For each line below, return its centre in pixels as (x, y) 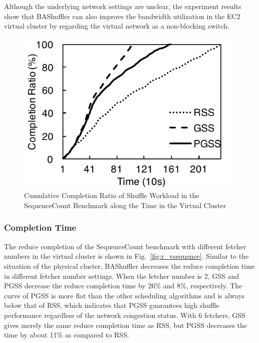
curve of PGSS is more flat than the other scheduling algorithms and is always (124, 295)
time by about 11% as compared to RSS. (67, 335)
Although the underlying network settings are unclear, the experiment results (123, 6)
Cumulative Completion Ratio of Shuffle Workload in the (112, 195)
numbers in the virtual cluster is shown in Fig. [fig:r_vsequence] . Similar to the (126, 256)
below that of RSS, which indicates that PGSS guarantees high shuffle (112, 305)
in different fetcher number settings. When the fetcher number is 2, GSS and (122, 276)
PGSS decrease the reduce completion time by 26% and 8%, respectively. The (123, 286)
